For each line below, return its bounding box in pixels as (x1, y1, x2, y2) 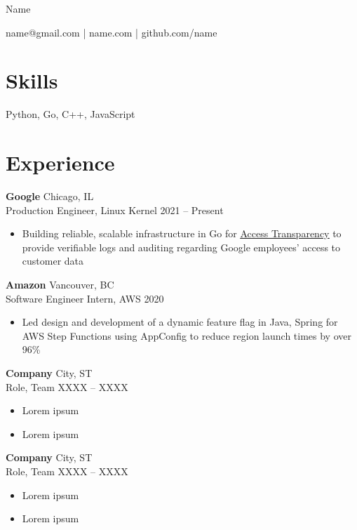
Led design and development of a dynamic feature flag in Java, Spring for (22, 314, 338, 329)
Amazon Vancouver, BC (6, 277, 114, 291)
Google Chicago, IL (6, 189, 94, 204)
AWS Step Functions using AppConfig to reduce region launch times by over (22, 328, 351, 343)
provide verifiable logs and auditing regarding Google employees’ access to (22, 239, 341, 254)
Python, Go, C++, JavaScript (6, 107, 135, 121)
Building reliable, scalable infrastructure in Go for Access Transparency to (22, 226, 342, 241)
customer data (22, 253, 84, 268)
